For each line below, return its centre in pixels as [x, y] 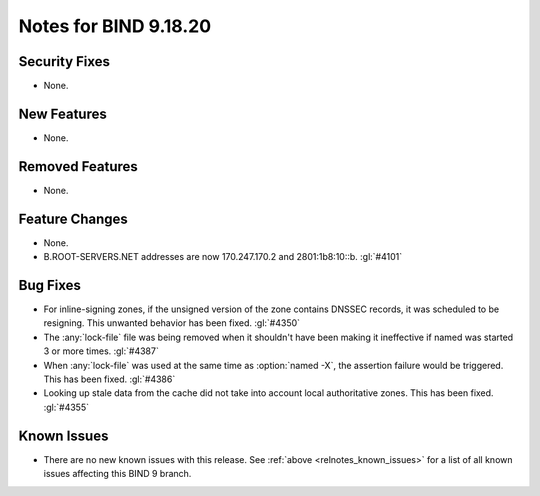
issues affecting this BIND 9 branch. [117, 474]
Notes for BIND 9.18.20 [115, 26]
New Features [62, 113]
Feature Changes [73, 218]
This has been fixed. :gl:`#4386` [109, 379]
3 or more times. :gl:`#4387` [101, 351]
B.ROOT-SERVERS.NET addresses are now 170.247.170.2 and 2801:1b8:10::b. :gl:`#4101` [223, 257]
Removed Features [78, 166]
